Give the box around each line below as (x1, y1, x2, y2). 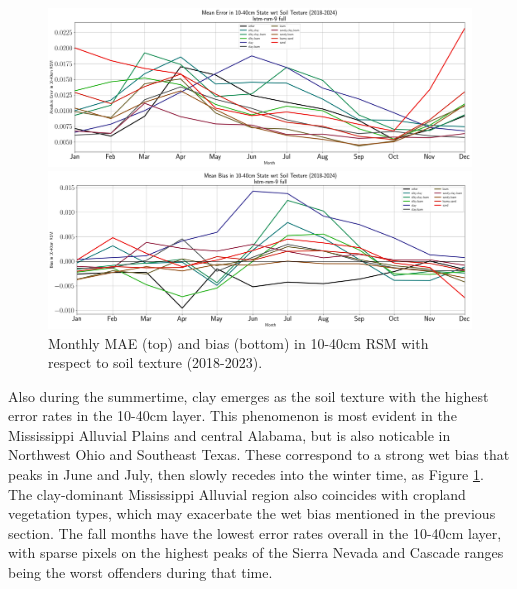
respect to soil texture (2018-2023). (48, 352, 263, 373)
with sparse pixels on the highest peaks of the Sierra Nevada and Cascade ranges (8, 542, 504, 563)
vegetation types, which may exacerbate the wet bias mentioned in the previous (8, 503, 496, 524)
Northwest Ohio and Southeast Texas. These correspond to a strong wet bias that (8, 444, 510, 465)
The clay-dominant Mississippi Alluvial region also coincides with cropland (8, 483, 466, 504)
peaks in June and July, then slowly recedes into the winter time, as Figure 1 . (8, 464, 484, 485)
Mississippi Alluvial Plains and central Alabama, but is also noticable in (8, 424, 451, 445)
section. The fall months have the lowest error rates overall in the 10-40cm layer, (8, 522, 502, 543)
